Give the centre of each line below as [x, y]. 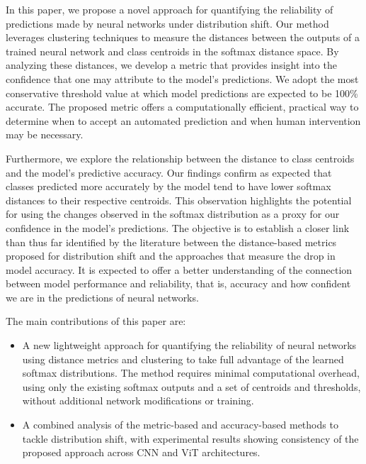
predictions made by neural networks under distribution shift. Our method [167, 23]
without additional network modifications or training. [138, 401]
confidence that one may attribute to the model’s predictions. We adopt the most [182, 78]
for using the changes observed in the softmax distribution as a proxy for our [173, 214]
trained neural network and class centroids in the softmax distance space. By [172, 51]
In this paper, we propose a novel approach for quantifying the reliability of [170, 9]
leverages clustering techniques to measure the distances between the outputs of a [183, 37]
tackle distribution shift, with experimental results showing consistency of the [190, 438]
